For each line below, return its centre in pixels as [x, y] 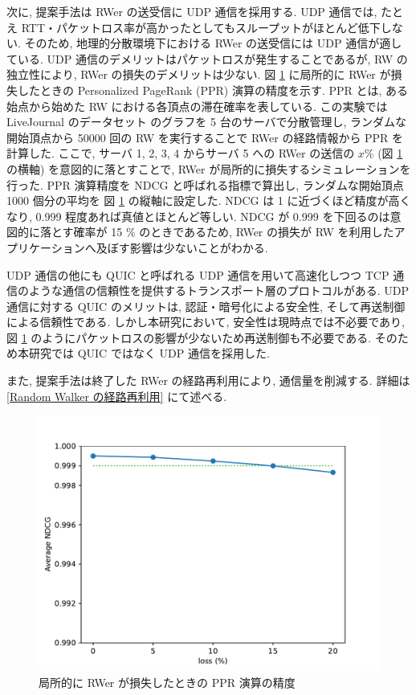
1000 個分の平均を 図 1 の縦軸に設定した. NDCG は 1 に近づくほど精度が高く [209, 200]
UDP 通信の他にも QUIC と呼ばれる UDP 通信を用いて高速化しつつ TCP [198, 274]
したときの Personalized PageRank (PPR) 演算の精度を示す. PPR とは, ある [213, 90]
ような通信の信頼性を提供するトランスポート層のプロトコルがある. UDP [219, 290]
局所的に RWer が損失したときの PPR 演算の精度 [167, 682]
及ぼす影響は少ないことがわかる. [182, 247]
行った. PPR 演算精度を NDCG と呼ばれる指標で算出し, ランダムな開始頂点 [205, 184]
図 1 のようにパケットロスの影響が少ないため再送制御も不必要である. [189, 337]
